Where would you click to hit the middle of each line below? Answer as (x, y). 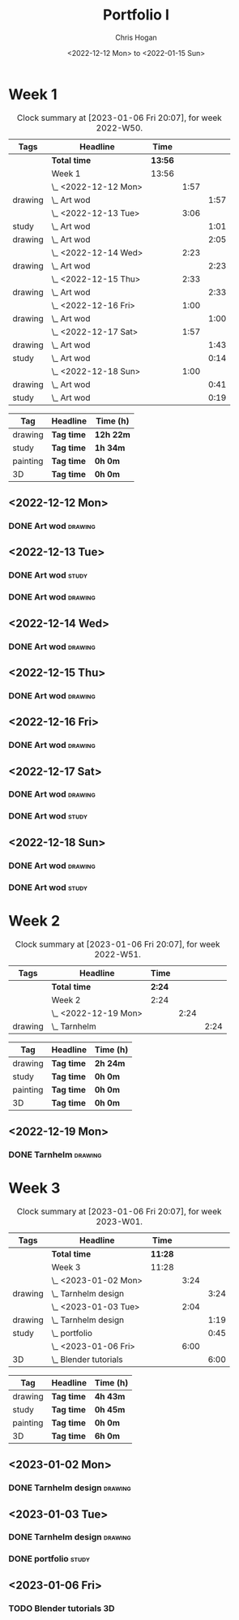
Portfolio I (136, 15)
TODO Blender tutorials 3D (62, 1608)
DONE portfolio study (49, 1559)
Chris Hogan (136, 37)
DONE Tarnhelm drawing (55, 1154)
